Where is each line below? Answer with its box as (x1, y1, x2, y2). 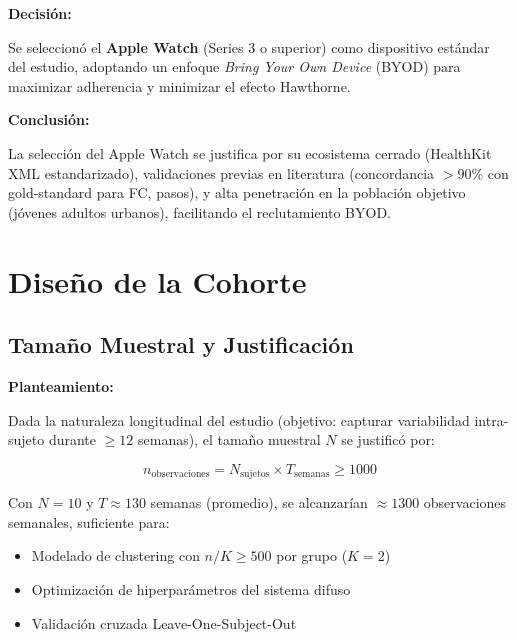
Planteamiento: (8, 375, 114, 396)
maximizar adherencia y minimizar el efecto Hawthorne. (8, 75, 351, 96)
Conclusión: (8, 109, 90, 130)
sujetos (240, 469, 270, 480)
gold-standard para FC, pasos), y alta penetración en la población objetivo (8, 182, 466, 203)
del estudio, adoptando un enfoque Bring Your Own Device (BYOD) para (8, 56, 461, 77)
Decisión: (8, 3, 72, 23)
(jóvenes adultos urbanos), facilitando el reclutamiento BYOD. (8, 201, 391, 222)
